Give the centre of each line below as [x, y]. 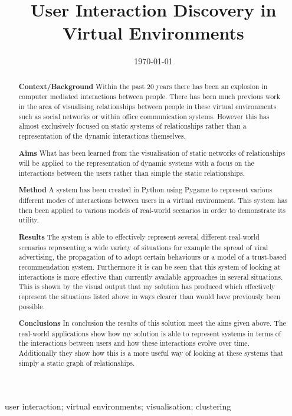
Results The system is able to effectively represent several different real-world [139, 237]
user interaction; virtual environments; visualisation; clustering [118, 406]
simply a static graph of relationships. [77, 363]
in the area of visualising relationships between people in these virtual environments [147, 107]
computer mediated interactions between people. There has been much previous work [150, 96]
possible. [32, 306]
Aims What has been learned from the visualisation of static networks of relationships [152, 153]
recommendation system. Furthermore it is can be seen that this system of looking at [150, 266]
